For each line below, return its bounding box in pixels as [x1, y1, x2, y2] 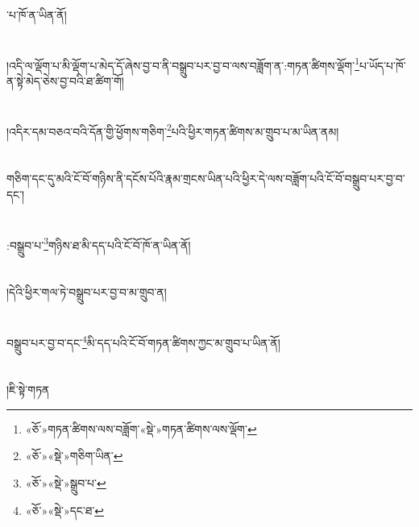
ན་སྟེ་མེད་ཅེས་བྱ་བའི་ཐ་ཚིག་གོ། [6, 73, 124, 89]
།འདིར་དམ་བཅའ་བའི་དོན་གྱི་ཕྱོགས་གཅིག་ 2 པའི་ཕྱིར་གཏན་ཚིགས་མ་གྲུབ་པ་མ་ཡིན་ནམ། [6, 120, 339, 139]
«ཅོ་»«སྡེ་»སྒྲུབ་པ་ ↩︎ [25, 475, 106, 492]
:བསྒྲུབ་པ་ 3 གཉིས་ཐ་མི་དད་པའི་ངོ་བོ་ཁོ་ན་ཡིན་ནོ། [6, 234, 191, 253]
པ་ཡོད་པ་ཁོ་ [359, 56, 406, 73]
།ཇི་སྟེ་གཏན [6, 381, 50, 398]
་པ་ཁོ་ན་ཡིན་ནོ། [6, 6, 67, 23]
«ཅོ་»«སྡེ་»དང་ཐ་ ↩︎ [25, 501, 105, 518]
